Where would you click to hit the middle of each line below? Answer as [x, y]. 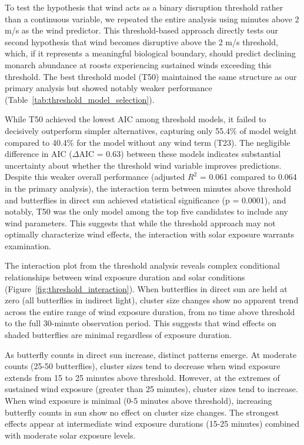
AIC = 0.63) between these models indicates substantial [180, 154]
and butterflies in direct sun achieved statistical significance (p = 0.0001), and [146, 200]
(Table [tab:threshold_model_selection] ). [80, 99]
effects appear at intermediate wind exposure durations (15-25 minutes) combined [152, 424]
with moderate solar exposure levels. [70, 435]
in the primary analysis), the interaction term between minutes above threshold [148, 188]
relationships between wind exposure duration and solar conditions [125, 277]
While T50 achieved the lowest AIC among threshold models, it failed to [136, 119]
